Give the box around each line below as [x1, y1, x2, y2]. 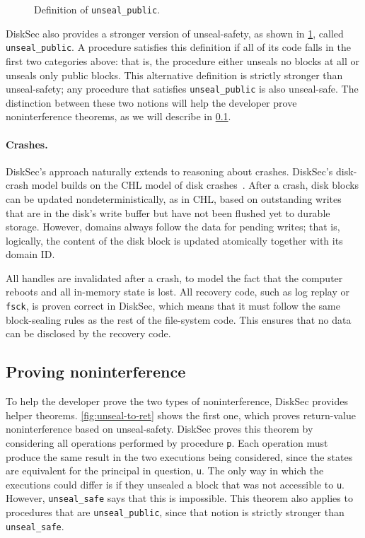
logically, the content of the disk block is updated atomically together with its [6, 233, 343, 247]
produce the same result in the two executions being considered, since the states [6, 449, 353, 464]
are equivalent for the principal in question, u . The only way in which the [6, 463, 324, 478]
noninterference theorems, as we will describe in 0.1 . [6, 109, 231, 124]
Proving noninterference [6, 361, 186, 382]
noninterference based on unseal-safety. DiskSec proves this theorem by [6, 421, 313, 436]
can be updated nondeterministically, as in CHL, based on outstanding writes [6, 191, 342, 206]
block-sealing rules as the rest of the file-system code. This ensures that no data [6, 312, 352, 327]
